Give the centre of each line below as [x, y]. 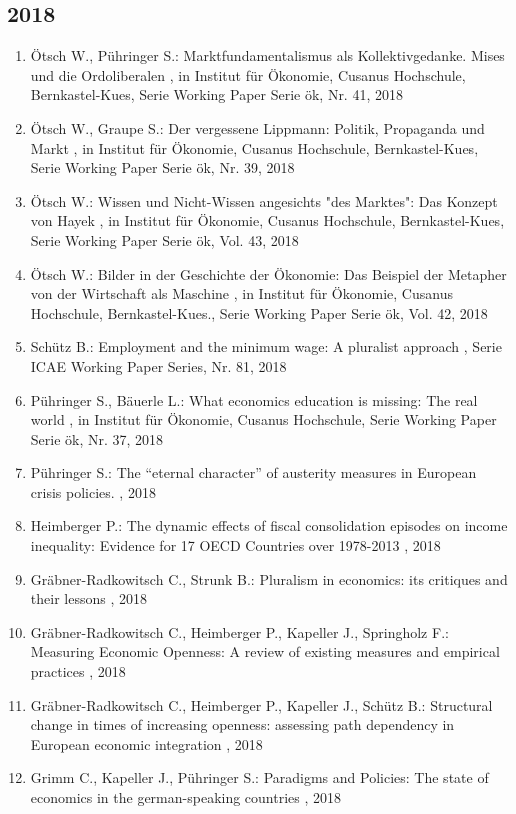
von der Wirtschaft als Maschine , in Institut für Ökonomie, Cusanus [241, 293]
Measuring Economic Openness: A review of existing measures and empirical [265, 651]
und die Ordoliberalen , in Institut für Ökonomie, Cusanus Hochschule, [248, 74]
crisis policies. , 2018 [93, 491]
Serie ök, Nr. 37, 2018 [97, 438]
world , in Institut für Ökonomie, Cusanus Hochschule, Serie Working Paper [263, 419]
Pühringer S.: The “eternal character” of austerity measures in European [253, 472]
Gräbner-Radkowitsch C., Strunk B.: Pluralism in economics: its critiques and [269, 578]
